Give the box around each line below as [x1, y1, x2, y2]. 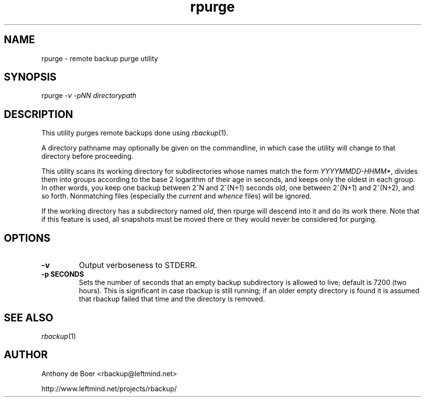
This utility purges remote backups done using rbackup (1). [41, 129, 229, 137]
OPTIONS [4, 232, 50, 244]
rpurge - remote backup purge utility [41, 54, 158, 63]
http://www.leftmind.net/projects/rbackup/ [41, 384, 177, 393]
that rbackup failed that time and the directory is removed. [79, 295, 265, 303]
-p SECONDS [41, 270, 84, 279]
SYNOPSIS [4, 71, 57, 84]
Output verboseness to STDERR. [79, 260, 197, 270]
